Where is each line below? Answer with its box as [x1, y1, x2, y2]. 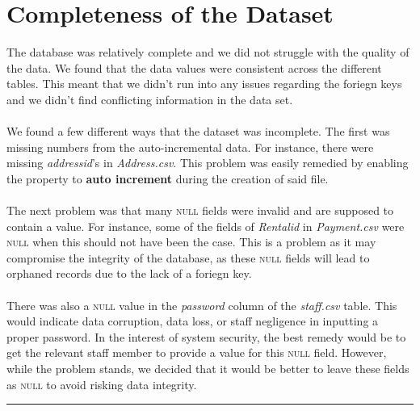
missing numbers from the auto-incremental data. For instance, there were [6, 138, 374, 155]
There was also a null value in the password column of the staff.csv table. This [6, 296, 397, 313]
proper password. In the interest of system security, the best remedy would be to [6, 328, 406, 345]
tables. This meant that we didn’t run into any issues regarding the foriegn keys [6, 75, 402, 92]
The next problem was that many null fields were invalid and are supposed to [6, 202, 394, 219]
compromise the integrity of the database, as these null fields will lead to [6, 249, 370, 266]
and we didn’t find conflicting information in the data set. [6, 90, 293, 107]
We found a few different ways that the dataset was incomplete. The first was [6, 123, 390, 140]
